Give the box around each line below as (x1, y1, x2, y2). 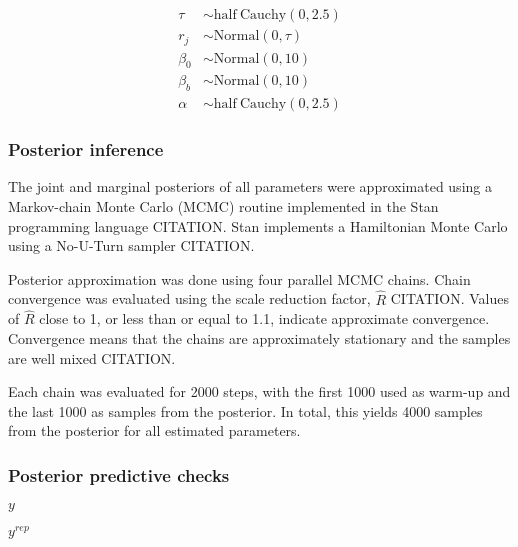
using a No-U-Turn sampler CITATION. (8, 235, 255, 256)
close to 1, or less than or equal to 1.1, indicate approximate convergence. (39, 308, 490, 329)
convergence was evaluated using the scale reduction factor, (8, 288, 371, 309)
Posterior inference (8, 137, 164, 162)
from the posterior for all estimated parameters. (8, 420, 301, 441)
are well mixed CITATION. (8, 347, 176, 368)
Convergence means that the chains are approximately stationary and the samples (8, 328, 511, 349)
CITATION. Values (390, 288, 510, 309)
